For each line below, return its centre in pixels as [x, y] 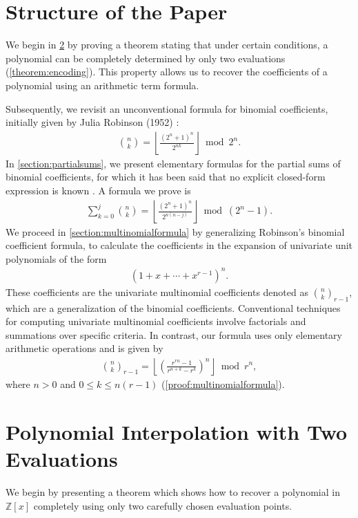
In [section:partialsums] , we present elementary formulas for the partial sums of [173, 163]
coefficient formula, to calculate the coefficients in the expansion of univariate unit [179, 245]
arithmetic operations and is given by [84, 348]
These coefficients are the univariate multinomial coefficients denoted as [157, 292]
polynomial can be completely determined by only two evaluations [146, 58]
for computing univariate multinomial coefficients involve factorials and [156, 321]
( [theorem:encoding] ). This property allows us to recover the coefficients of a [167, 72]
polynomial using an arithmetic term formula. [102, 85]
